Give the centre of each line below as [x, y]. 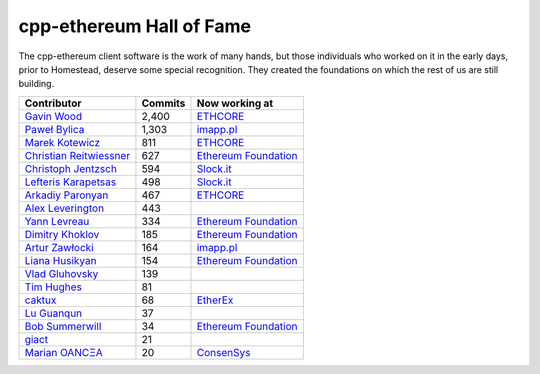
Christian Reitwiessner [77, 155]
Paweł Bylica [54, 129]
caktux [40, 300]
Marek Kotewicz [62, 142]
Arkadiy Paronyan [66, 195]
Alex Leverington [64, 208]
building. [36, 84]
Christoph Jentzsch [70, 168]
